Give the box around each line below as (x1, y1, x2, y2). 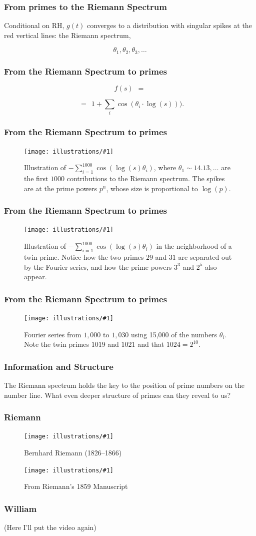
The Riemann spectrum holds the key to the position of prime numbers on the (4, 380, 244, 390)
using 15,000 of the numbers (131, 329, 217, 339)
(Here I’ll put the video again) (4, 522, 96, 532)
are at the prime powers (24, 183, 97, 193)
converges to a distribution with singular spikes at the (86, 20, 252, 31)
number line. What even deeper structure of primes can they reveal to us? (4, 389, 231, 400)
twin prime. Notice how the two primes (24, 251, 144, 262)
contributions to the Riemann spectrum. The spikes (66, 173, 225, 184)
